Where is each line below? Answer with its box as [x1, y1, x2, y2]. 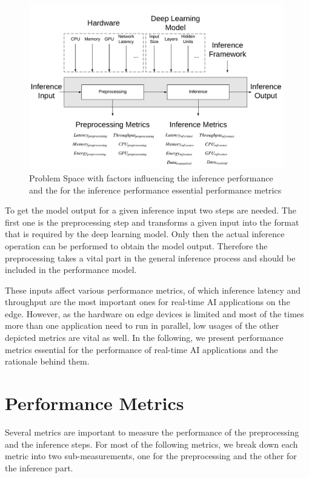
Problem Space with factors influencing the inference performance [29, 171, 273, 184]
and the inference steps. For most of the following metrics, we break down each [5, 437, 298, 450]
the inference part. [5, 461, 73, 474]
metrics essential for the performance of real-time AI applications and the [5, 343, 278, 355]
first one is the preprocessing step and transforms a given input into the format [5, 215, 299, 228]
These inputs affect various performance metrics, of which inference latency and [5, 283, 301, 296]
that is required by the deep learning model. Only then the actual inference [5, 227, 285, 240]
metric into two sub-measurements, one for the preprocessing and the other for [5, 449, 297, 462]
